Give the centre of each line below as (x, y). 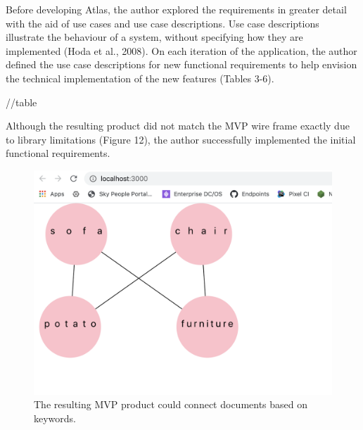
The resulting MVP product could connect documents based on (171, 404)
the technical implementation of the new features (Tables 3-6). (140, 78)
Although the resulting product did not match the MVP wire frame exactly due (178, 126)
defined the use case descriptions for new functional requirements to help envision (181, 64)
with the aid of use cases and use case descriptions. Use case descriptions (163, 23)
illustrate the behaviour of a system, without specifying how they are (154, 37)
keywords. (55, 418)
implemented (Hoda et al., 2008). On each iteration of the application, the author (181, 50)
